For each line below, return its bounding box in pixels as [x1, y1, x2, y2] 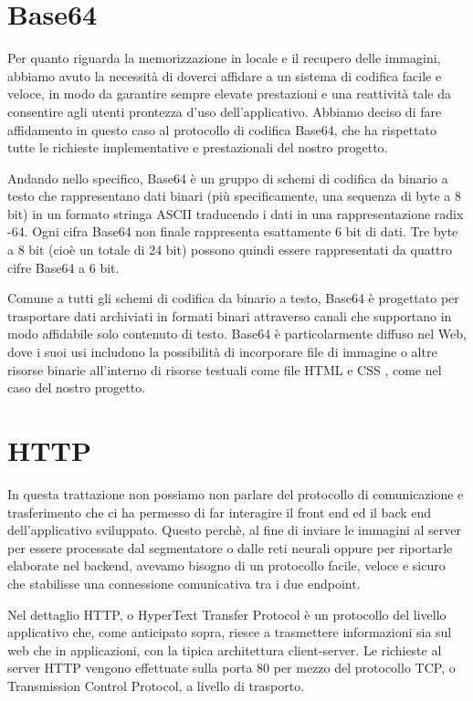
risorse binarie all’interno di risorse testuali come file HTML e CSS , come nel [7, 360, 442, 379]
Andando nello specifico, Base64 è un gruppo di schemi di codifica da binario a [7, 168, 448, 187]
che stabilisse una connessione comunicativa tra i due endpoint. [7, 573, 361, 592]
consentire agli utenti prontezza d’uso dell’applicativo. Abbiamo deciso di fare [7, 101, 442, 120]
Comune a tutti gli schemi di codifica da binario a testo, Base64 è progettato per [7, 288, 459, 308]
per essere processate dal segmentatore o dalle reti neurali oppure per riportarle [7, 538, 453, 557]
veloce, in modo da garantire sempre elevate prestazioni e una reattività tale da [7, 84, 452, 103]
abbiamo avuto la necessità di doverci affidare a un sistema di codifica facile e [7, 66, 442, 85]
